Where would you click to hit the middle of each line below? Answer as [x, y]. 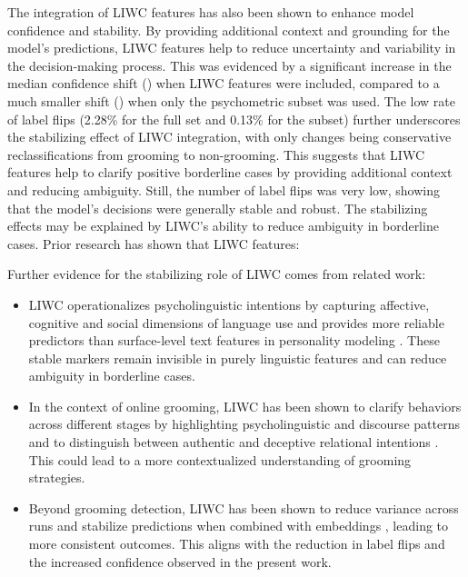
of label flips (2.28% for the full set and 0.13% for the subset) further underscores [234, 119]
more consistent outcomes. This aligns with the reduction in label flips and [237, 544]
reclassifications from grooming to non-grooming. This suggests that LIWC [216, 154]
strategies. [57, 478]
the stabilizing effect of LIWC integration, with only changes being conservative [229, 137]
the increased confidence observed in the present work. [180, 561]
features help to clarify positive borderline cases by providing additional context [230, 172]
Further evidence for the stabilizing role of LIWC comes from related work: [217, 274]
